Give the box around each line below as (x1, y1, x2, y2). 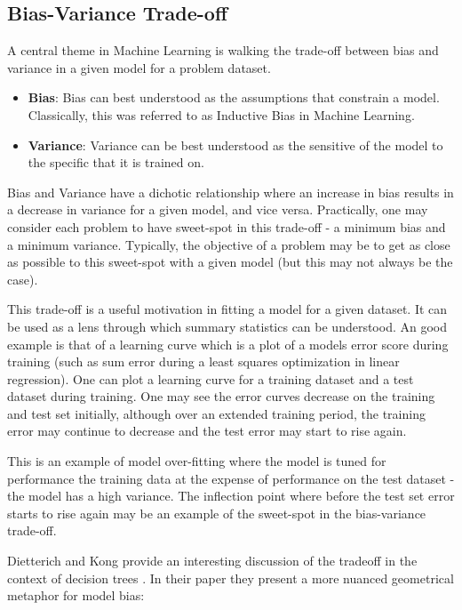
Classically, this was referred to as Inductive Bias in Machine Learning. (28, 105, 415, 124)
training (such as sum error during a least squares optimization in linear (7, 352, 400, 371)
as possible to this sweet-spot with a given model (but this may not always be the (7, 253, 453, 271)
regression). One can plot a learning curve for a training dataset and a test (7, 369, 414, 388)
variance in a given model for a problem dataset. (7, 58, 271, 76)
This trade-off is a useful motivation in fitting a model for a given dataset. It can (7, 300, 448, 318)
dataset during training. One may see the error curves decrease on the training (7, 387, 435, 405)
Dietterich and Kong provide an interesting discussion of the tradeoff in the (7, 551, 418, 570)
